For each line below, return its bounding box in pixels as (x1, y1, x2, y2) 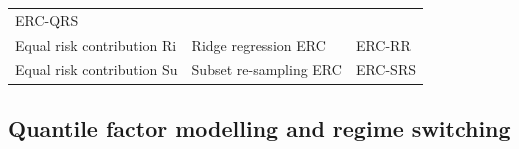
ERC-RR (355, 34, 411, 55)
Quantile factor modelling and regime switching (8, 112, 511, 143)
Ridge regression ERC (191, 34, 326, 55)
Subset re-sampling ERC (191, 59, 342, 80)
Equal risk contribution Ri (15, 34, 177, 55)
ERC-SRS (355, 59, 416, 80)
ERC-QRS (15, 9, 79, 30)
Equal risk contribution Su (15, 59, 178, 80)
